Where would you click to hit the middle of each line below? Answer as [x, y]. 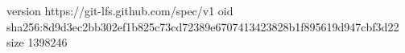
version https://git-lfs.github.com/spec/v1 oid [120, 10]
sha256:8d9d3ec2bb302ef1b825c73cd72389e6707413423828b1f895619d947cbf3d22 [203, 26]
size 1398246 [37, 42]
